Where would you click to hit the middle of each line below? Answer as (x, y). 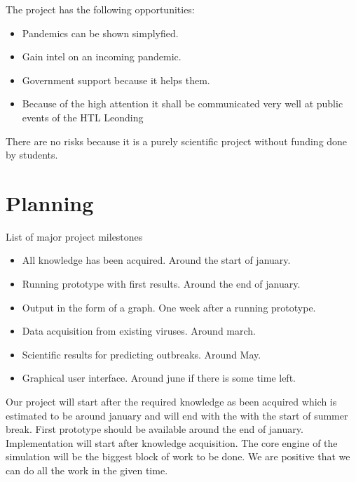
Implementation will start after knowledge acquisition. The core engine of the (172, 442)
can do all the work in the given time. (87, 470)
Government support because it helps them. (116, 80)
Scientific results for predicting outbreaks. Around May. (142, 354)
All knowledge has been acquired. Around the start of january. (156, 260)
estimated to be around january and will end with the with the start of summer (177, 415)
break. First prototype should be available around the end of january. (155, 429)
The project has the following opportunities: (100, 9)
